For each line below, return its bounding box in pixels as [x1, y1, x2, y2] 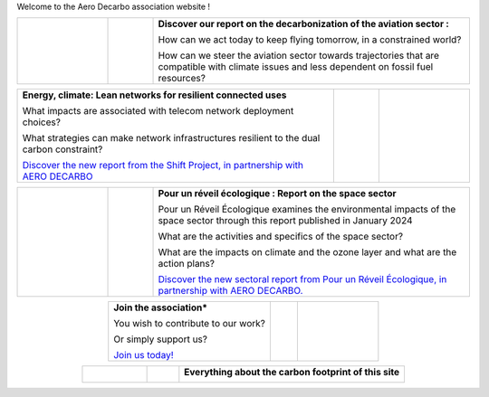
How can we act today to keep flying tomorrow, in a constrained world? [158, 33, 462, 46]
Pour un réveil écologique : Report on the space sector [158, 187, 398, 200]
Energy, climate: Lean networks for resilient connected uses [22, 89, 287, 101]
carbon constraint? [22, 143, 103, 156]
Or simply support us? [113, 333, 208, 345]
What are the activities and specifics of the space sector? [158, 231, 403, 243]
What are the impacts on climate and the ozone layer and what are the [158, 246, 457, 259]
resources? [158, 72, 206, 85]
